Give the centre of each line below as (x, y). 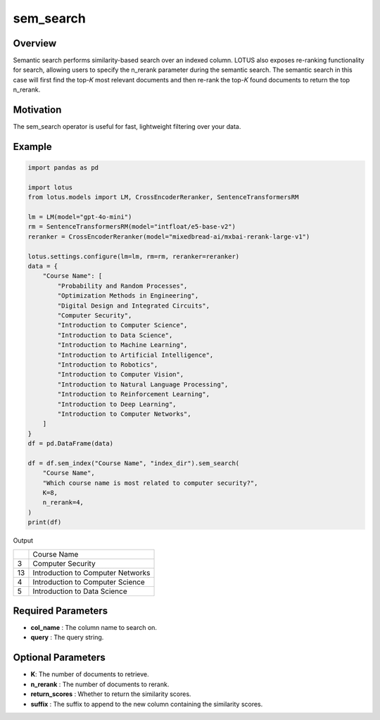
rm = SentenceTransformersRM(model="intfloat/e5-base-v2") (132, 227)
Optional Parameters (59, 658)
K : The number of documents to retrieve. (90, 674)
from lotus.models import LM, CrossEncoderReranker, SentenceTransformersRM (163, 197)
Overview (35, 43)
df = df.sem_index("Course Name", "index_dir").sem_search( (134, 463)
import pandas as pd (63, 168)
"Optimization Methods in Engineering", (128, 296)
